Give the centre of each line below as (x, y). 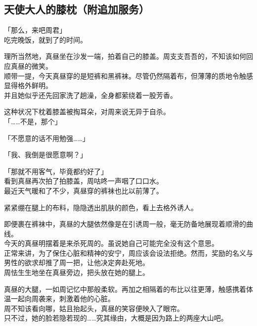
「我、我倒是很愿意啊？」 (45, 155)
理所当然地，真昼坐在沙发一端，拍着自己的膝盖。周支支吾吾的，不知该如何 (125, 56)
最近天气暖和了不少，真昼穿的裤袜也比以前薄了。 (84, 190)
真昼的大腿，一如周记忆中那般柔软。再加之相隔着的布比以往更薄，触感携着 (125, 289)
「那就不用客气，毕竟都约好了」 (56, 171)
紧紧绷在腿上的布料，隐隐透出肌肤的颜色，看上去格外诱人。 (101, 207)
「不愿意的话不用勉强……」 (47, 138)
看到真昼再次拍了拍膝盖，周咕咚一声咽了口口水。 (84, 181)
